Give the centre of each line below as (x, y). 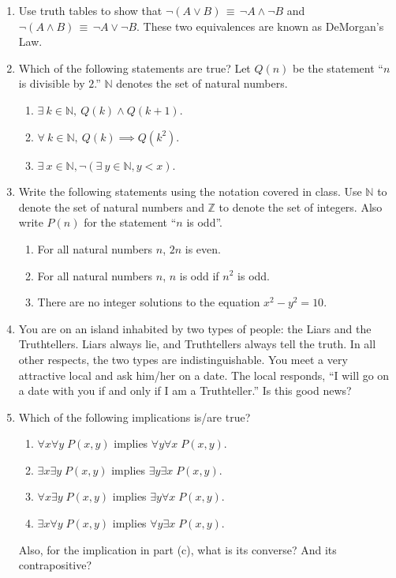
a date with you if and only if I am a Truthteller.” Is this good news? (185, 390)
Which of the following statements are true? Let (134, 68)
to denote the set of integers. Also (301, 206)
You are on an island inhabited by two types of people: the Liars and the (195, 328)
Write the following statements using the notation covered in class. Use (190, 191)
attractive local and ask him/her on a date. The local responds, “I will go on (204, 375)
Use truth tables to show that (90, 10)
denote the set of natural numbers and (111, 206)
